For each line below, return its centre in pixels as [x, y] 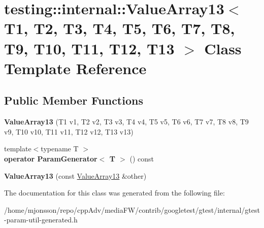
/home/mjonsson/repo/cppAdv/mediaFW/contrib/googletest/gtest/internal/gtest [132, 209]
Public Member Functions [74, 100]
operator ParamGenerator [51, 158]
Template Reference [75, 68]
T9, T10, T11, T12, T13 [89, 48]
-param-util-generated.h [41, 220]
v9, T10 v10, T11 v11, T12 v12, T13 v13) [69, 131]
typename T [60, 149]
